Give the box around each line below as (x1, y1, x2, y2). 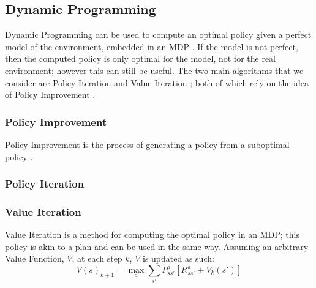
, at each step (72, 252, 122, 265)
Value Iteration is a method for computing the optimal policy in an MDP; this (5, 228, 299, 241)
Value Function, (5, 252, 64, 265)
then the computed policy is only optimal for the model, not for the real (5, 52, 276, 65)
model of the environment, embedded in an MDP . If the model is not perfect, (5, 40, 298, 53)
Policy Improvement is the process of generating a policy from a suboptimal (5, 138, 290, 150)
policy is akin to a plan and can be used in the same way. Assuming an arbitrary (5, 240, 309, 253)
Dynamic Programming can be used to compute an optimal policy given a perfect (5, 28, 312, 41)
